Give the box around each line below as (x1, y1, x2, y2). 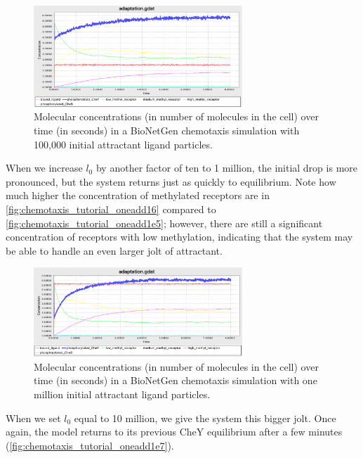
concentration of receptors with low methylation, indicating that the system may (6, 229, 353, 244)
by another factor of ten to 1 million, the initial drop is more (95, 160, 357, 175)
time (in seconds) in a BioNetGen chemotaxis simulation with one (34, 373, 317, 388)
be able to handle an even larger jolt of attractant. (6, 243, 223, 257)
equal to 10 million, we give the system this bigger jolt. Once (74, 410, 336, 425)
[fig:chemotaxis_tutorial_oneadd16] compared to (6, 201, 216, 216)
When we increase (6, 160, 83, 175)
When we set (6, 410, 61, 425)
